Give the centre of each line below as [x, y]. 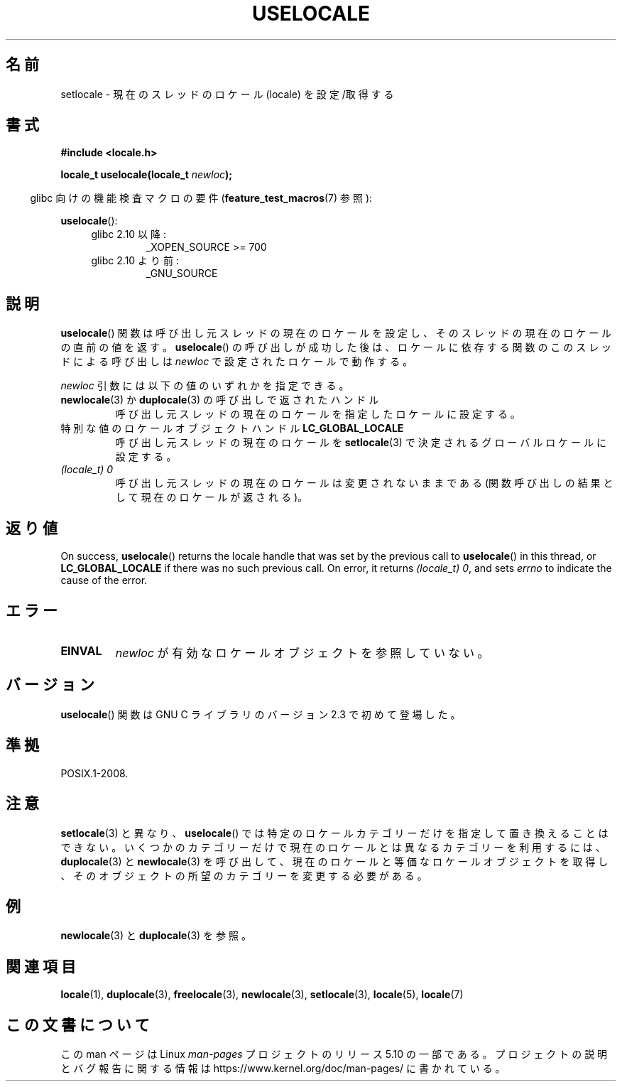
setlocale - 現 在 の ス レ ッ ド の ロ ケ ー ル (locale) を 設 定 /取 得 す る [227, 94]
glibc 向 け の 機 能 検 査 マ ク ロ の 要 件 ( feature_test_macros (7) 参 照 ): [201, 198]
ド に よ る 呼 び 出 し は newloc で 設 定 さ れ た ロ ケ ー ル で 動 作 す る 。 [237, 362]
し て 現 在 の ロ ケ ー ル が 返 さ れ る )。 [212, 497]
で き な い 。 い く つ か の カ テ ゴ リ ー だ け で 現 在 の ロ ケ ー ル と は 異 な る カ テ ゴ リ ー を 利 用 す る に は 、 [333, 847]
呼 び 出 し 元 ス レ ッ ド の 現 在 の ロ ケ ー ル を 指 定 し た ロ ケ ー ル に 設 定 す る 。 [318, 414]
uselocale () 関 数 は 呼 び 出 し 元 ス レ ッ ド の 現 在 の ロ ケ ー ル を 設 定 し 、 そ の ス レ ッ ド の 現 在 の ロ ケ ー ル [336, 333]
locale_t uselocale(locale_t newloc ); [147, 175]
